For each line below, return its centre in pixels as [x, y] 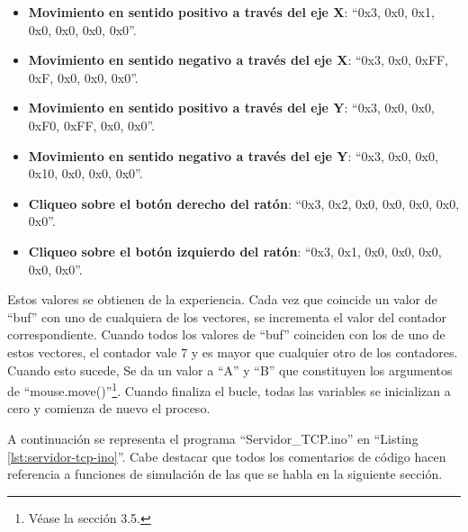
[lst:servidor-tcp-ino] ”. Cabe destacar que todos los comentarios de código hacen [227, 456]
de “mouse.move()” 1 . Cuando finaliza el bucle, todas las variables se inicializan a [229, 389]
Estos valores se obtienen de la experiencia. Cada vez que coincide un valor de [222, 299]
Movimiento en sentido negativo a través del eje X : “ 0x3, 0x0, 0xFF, [238, 60]
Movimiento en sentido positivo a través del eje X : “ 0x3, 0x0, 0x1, [231, 12]
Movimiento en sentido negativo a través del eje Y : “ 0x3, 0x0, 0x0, [233, 155]
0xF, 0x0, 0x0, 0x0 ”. [83, 77]
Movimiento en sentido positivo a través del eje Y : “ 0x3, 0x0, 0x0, [231, 108]
